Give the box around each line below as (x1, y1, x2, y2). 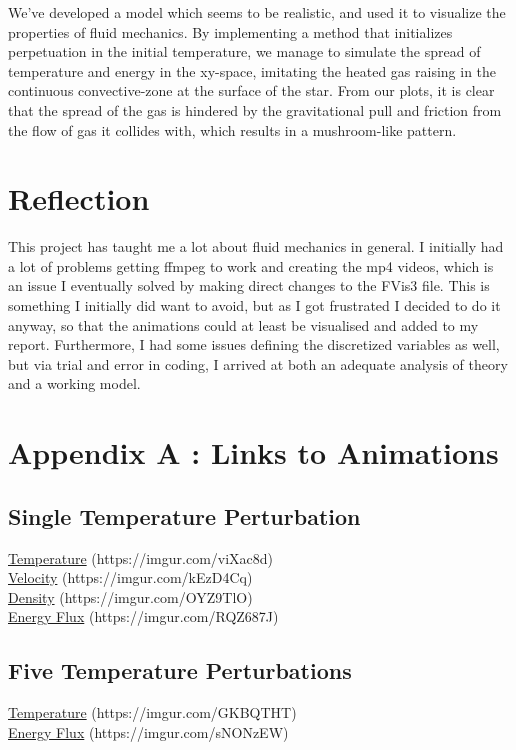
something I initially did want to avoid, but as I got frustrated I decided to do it (8, 295, 501, 316)
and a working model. (8, 373, 141, 394)
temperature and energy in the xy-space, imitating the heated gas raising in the (8, 60, 497, 81)
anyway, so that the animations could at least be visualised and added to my (8, 314, 479, 335)
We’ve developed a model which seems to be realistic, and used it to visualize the (8, 2, 506, 22)
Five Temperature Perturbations (8, 655, 352, 686)
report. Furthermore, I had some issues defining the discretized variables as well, (8, 334, 500, 355)
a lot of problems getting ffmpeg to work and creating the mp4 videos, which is (8, 255, 494, 276)
